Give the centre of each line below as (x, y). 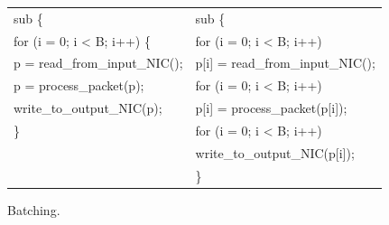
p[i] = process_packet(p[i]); (271, 108)
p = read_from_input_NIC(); (98, 63)
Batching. (34, 209)
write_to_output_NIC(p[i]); (275, 152)
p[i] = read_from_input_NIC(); (285, 63)
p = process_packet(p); (79, 85)
